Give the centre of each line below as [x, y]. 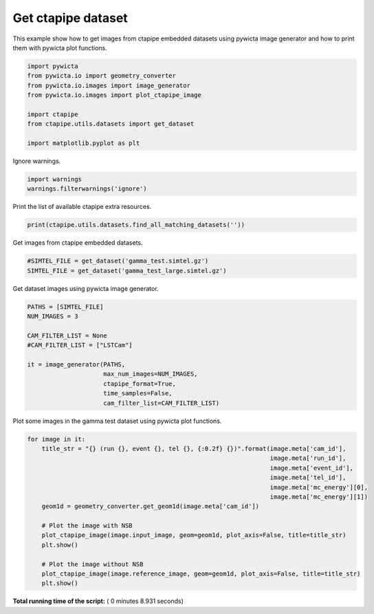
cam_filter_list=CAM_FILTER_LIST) [162, 403]
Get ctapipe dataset [70, 18]
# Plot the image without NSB [92, 564]
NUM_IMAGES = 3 [53, 317]
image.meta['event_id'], [312, 468]
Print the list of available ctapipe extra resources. [82, 207]
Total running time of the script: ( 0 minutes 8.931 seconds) [98, 601]
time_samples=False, [138, 393]
